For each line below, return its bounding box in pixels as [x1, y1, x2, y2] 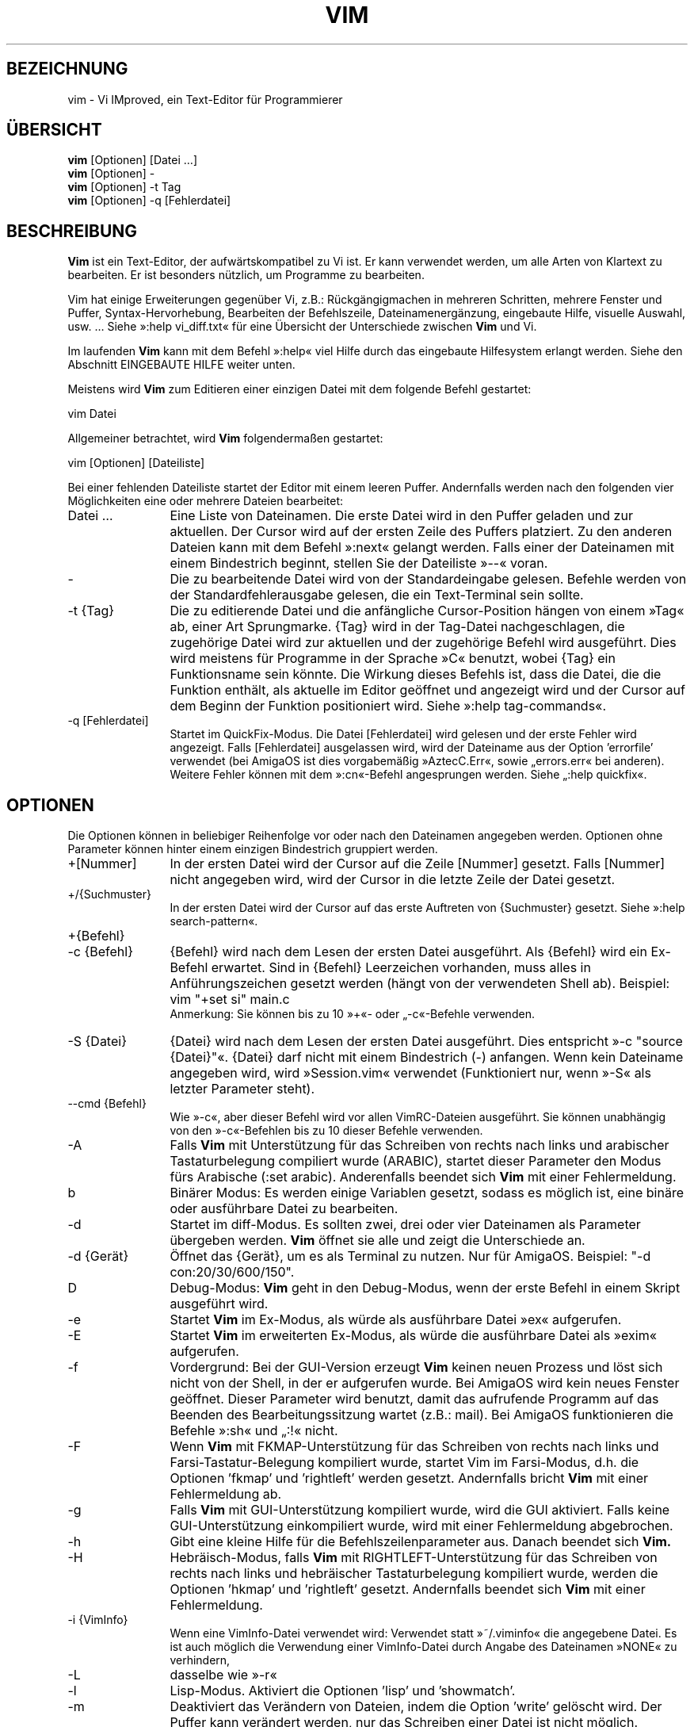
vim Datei [67, 407, 116, 421]
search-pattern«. [170, 914, 258, 929]
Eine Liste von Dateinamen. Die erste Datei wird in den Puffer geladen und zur [170, 507, 633, 524]
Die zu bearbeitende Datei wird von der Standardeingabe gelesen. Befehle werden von [170, 571, 687, 588]
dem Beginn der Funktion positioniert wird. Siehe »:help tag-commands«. [170, 698, 607, 714]
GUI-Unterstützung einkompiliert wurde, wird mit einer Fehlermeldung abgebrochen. [170, 1518, 673, 1534]
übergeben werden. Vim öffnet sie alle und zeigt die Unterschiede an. [170, 1232, 585, 1249]
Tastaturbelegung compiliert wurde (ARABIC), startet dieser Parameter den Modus [170, 1153, 662, 1170]
